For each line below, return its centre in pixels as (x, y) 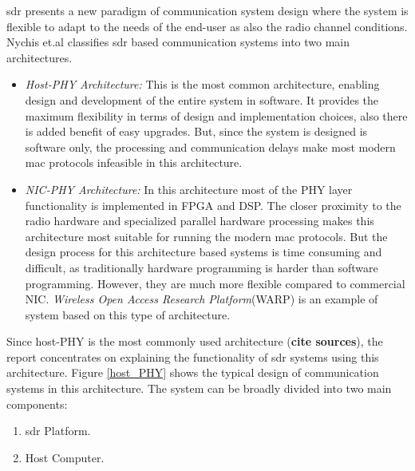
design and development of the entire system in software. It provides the (202, 99)
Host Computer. (65, 457)
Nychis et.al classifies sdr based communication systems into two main (178, 42)
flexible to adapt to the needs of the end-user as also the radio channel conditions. (207, 26)
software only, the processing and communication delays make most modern (210, 146)
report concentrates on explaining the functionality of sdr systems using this (193, 356)
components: (37, 404)
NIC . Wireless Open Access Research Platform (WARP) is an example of (202, 299)
